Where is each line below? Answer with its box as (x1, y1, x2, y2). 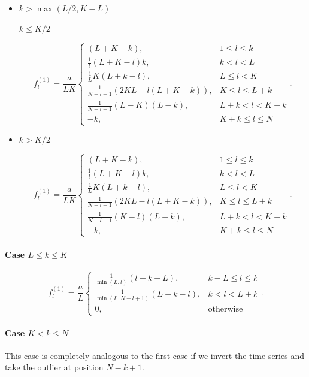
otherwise (208, 304, 243, 313)
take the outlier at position (5, 361, 104, 373)
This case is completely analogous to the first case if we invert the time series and (5, 349, 304, 361)
